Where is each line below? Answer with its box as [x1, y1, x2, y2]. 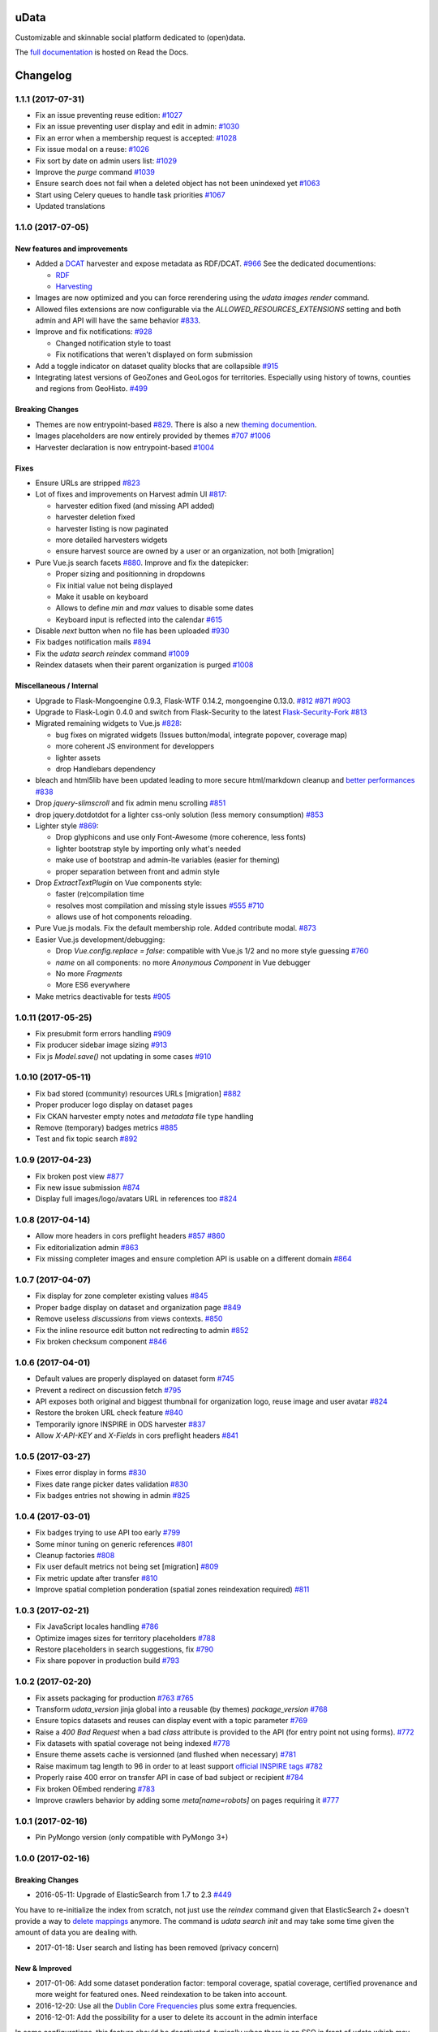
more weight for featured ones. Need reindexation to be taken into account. [35, 1990, 288, 1999]
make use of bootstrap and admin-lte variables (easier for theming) [55, 855, 280, 865]
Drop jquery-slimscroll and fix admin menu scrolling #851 [35, 798, 226, 808]
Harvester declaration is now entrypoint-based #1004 [35, 442, 215, 452]
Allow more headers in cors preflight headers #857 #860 [35, 1231, 225, 1241]
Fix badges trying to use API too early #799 [35, 1528, 181, 1538]
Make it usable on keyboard [55, 592, 148, 601]
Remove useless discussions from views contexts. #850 [35, 1313, 223, 1324]
